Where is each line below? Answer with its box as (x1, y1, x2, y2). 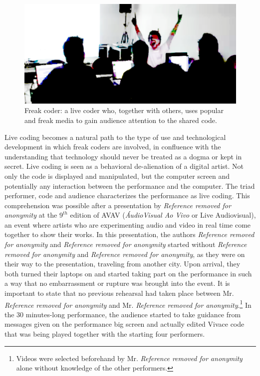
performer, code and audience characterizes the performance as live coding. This (4, 190, 250, 201)
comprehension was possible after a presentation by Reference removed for (4, 200, 231, 210)
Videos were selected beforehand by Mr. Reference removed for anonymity (16, 353, 243, 363)
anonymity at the (4, 210, 57, 220)
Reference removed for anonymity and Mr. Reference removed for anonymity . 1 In (4, 298, 252, 310)
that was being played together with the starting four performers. (4, 329, 205, 339)
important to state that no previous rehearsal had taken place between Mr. (4, 288, 234, 298)
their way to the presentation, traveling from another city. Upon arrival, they (4, 258, 241, 269)
